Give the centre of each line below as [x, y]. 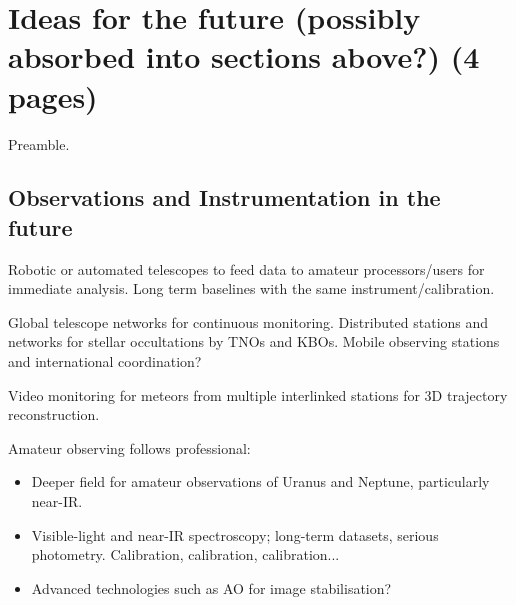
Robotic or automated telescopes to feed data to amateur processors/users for [246, 268]
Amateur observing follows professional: [129, 447]
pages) [53, 95]
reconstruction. [54, 414]
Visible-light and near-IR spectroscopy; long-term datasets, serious [235, 534]
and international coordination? [105, 361]
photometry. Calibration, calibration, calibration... [185, 554]
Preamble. [39, 143]
